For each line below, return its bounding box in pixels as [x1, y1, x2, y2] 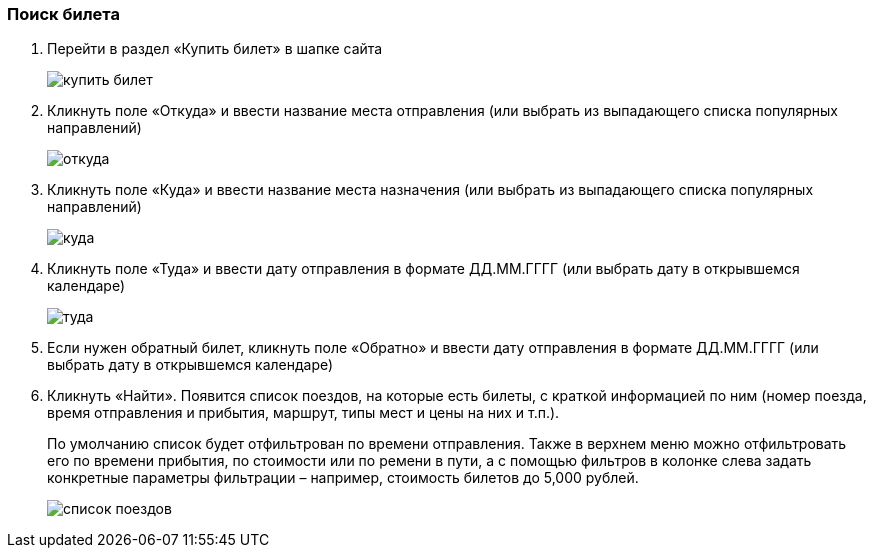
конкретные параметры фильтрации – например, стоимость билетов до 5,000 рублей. [47, 469, 639, 487]
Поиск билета [7, 4, 120, 24]
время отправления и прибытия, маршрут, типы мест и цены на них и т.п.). [47, 404, 560, 422]
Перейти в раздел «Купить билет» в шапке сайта [47, 40, 383, 58]
